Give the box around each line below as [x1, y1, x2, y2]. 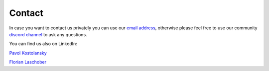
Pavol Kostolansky [9, 50, 47, 56]
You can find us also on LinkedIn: [9, 41, 77, 47]
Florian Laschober [9, 59, 47, 65]
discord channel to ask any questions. [9, 31, 87, 37]
